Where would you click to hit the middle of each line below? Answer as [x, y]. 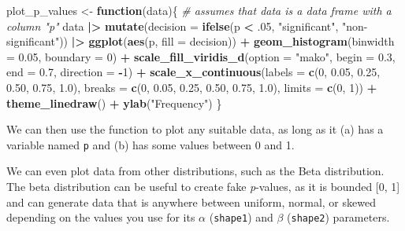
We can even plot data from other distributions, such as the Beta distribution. [195, 171]
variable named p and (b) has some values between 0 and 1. [150, 144]
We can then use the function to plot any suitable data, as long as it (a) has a [195, 129]
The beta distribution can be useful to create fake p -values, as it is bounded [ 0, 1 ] [203, 186]
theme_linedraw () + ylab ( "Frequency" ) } [114, 103]
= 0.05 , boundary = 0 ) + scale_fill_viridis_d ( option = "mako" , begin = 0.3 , [201, 56]
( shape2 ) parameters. [338, 217]
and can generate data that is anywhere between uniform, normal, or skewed [191, 202]
